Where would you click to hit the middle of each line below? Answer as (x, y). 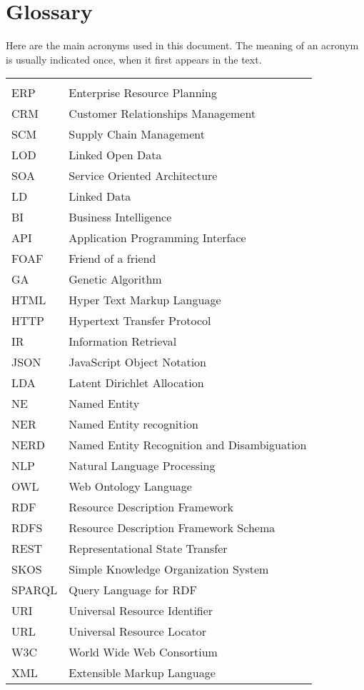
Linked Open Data (115, 155)
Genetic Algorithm (115, 279)
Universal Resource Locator (137, 631)
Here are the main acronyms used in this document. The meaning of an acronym (182, 45)
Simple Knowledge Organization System (169, 569)
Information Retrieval (123, 341)
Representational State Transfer (148, 549)
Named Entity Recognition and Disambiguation (188, 445)
